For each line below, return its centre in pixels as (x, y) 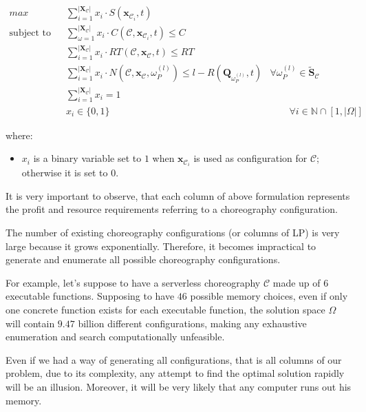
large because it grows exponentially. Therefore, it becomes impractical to (161, 246)
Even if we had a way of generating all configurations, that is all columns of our (174, 359)
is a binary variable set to (87, 158)
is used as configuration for (250, 158)
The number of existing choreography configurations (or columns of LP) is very (173, 232)
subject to (30, 33)
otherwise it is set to (65, 173)
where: (19, 135)
